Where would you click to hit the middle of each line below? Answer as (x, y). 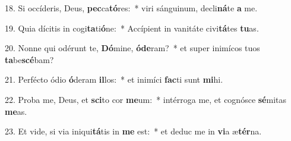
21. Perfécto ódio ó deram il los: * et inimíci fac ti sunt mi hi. (114, 79)
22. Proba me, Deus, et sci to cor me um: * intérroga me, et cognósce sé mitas (146, 99)
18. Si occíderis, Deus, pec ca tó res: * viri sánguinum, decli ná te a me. (131, 8)
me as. (16, 111)
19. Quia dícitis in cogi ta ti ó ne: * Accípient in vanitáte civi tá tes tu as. (132, 28)
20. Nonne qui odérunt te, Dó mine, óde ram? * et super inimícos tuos (132, 48)
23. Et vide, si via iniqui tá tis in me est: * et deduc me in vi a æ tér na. (133, 131)
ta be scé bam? (29, 59)
